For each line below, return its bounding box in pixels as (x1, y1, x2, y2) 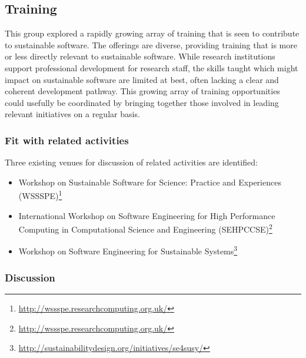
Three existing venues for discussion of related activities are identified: (5, 156, 258, 168)
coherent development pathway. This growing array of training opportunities (5, 85, 280, 97)
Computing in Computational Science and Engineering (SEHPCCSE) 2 (18, 221, 272, 235)
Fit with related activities (5, 132, 129, 147)
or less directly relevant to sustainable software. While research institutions (5, 50, 275, 62)
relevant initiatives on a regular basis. (5, 108, 140, 120)
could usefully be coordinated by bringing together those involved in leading (5, 96, 279, 108)
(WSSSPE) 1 (18, 188, 62, 202)
